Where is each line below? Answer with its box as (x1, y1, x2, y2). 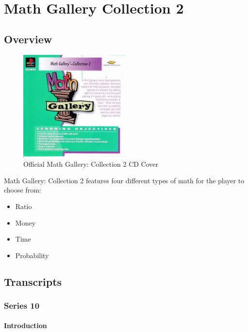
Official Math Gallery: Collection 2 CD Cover (23, 159, 159, 169)
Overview (4, 31, 52, 46)
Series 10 (4, 299, 40, 312)
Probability (15, 250, 49, 260)
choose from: (4, 185, 41, 195)
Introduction (4, 320, 47, 330)
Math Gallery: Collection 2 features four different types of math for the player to (4, 175, 245, 185)
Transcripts (4, 274, 62, 289)
